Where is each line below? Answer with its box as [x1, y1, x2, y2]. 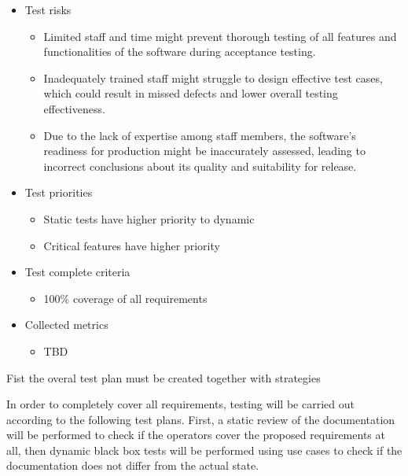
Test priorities [24, 184, 93, 201]
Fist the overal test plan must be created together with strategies [6, 369, 321, 386]
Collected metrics [24, 316, 108, 333]
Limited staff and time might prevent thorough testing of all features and [43, 28, 397, 44]
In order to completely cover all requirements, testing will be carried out [6, 396, 355, 412]
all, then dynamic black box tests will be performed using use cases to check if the [6, 441, 402, 458]
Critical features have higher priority [43, 237, 220, 253]
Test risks [24, 2, 72, 17]
